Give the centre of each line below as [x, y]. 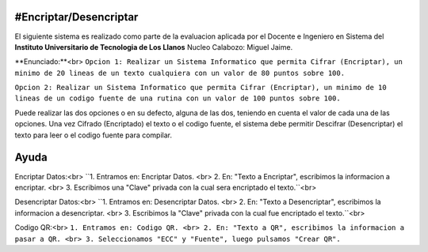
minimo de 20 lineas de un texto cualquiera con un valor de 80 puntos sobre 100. [180, 73]
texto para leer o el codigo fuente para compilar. [94, 135]
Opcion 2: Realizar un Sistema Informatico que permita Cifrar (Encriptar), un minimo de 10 [201, 88]
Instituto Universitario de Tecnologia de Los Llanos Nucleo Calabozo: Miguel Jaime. [154, 47]
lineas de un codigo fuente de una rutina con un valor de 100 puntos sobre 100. [178, 98]
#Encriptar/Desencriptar [76, 17]
